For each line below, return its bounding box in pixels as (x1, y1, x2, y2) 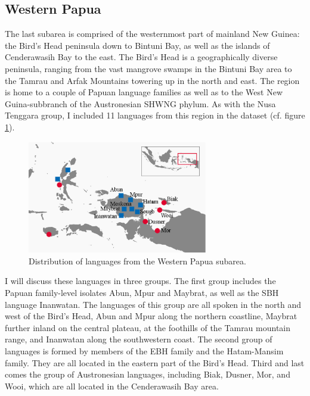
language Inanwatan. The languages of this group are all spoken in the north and (5, 298, 301, 310)
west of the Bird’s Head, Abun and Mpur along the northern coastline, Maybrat (5, 310, 297, 322)
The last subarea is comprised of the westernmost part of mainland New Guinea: (5, 27, 300, 40)
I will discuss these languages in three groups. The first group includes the (5, 275, 276, 287)
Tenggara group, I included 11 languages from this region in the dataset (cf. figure (5, 109, 305, 121)
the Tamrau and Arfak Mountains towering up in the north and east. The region (5, 74, 300, 86)
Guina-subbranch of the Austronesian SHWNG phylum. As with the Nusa (5, 97, 276, 110)
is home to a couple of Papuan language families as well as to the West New (5, 86, 283, 98)
